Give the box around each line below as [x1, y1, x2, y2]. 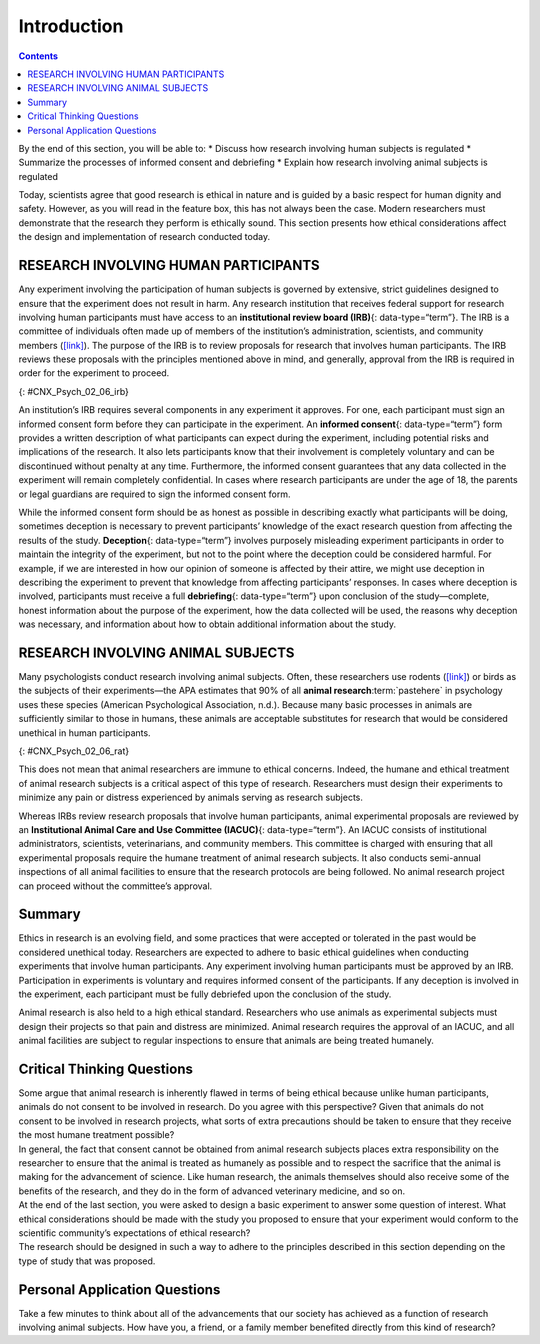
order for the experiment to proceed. [18, 367, 170, 379]
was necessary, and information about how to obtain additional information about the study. [18, 618, 397, 630]
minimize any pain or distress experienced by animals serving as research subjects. [18, 791, 364, 804]
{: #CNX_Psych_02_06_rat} [18, 745, 130, 757]
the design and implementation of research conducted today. [18, 231, 270, 243]
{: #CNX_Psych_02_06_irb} [18, 385, 130, 397]
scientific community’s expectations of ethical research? [18, 1226, 251, 1239]
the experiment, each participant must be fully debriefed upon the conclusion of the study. [18, 988, 392, 1000]
